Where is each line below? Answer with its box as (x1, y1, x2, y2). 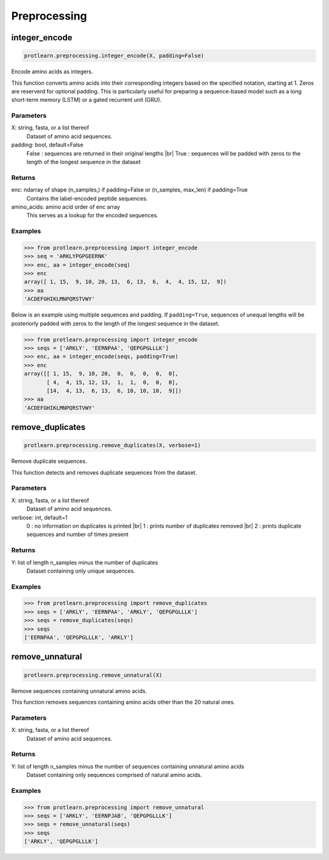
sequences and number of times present (26, 531, 129, 538)
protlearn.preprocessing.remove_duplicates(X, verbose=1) (24, 442, 201, 449)
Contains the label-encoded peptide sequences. (26, 195, 148, 202)
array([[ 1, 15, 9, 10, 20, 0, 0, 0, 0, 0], (24, 370, 179, 378)
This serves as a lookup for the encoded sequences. (26, 212, 158, 219)
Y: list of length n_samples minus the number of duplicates (11, 559, 158, 566)
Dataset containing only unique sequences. (26, 567, 135, 575)
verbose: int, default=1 (11, 514, 68, 521)
